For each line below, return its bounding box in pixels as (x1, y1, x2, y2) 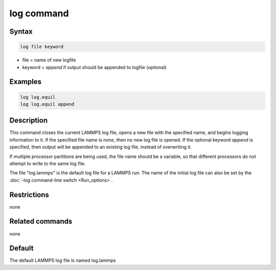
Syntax (9, 27, 33, 36)
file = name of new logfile (22, 57, 76, 63)
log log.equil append (20, 101, 75, 107)
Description (9, 116, 48, 125)
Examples (9, 77, 42, 86)
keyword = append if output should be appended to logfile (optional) (22, 64, 167, 70)
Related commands (9, 217, 73, 226)
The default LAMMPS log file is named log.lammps (9, 257, 116, 263)
